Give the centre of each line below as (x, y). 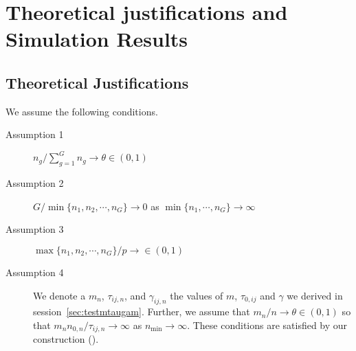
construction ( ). (66, 339)
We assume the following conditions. (82, 111)
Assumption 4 (35, 272)
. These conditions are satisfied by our (267, 325)
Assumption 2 (35, 183)
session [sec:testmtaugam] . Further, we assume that (142, 312)
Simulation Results (97, 39)
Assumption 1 (35, 134)
